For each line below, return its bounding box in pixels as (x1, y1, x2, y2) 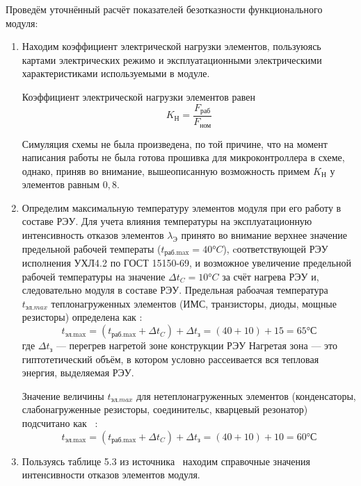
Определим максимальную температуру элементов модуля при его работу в (22, 200, 342, 215)
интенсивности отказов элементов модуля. (22, 467, 200, 482)
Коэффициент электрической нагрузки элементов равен (22, 89, 255, 103)
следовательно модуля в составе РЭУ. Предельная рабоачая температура (22, 283, 328, 297)
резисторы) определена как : (22, 310, 143, 324)
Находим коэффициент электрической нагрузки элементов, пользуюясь (22, 39, 321, 53)
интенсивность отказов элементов (22, 228, 164, 242)
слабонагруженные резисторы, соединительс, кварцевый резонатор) (22, 402, 308, 417)
